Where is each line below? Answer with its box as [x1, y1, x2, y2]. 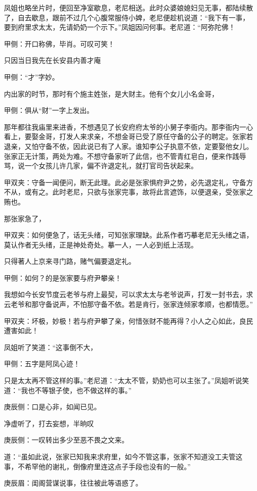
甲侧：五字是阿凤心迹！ [4, 358, 80, 369]
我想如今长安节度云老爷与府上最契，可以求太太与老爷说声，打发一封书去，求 [4, 289, 253, 299]
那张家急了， [4, 213, 45, 223]
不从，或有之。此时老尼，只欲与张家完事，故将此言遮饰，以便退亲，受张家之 [4, 187, 253, 197]
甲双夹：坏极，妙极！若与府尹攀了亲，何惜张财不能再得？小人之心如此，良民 [4, 315, 253, 326]
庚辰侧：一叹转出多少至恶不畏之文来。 [4, 435, 128, 445]
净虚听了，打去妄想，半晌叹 [4, 418, 94, 428]
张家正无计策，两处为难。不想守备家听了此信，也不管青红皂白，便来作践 [4, 150, 239, 161]
